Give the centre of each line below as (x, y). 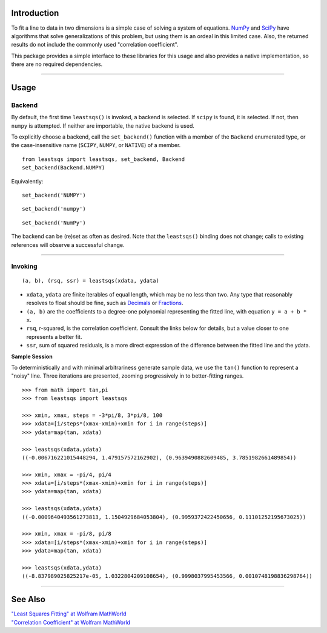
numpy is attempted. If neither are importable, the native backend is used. (103, 126)
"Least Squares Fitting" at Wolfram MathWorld (69, 614)
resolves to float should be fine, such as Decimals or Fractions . (105, 303)
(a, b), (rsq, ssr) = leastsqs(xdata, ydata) (91, 281)
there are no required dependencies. (57, 64)
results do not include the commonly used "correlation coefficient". (95, 45)
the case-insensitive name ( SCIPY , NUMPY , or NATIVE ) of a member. (96, 145)
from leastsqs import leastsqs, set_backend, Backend (103, 159)
